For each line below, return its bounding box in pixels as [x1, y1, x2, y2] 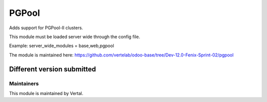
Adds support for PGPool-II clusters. [9, 25, 84, 31]
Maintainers [9, 80, 39, 87]
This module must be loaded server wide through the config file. [9, 34, 140, 40]
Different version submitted [9, 65, 96, 73]
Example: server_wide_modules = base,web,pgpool [9, 43, 114, 49]
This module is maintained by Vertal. [9, 90, 84, 96]
